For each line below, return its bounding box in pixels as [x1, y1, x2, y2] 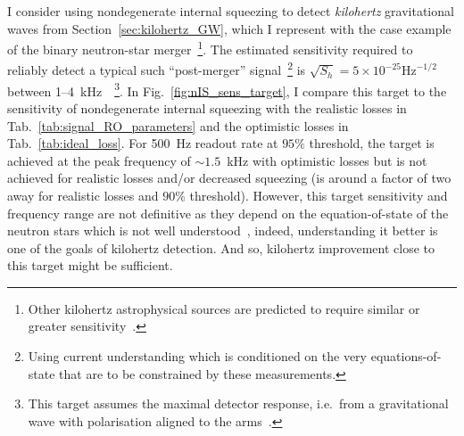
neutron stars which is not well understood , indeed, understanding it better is [7, 221, 438, 240]
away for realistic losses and [7, 185, 159, 204]
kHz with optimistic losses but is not [227, 151, 427, 169]
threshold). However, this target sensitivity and [189, 185, 448, 204]
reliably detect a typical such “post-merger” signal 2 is [7, 58, 306, 79]
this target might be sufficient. [7, 256, 173, 275]
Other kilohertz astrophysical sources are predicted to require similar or [28, 299, 420, 317]
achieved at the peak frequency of [7, 151, 191, 169]
